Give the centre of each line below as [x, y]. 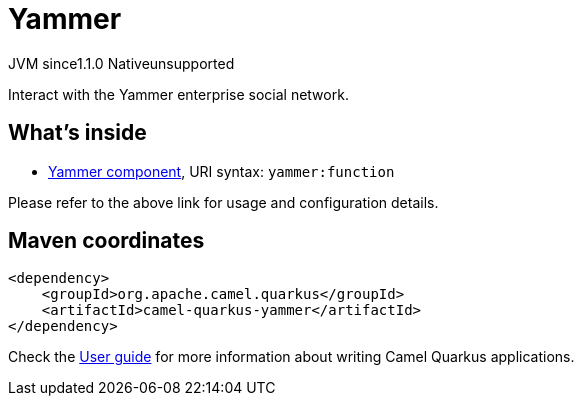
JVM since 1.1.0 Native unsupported [121, 63]
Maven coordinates [106, 241]
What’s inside [77, 133]
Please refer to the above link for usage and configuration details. [223, 202]
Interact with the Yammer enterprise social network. [178, 94]
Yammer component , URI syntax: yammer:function [221, 171]
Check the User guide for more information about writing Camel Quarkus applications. [291, 357]
